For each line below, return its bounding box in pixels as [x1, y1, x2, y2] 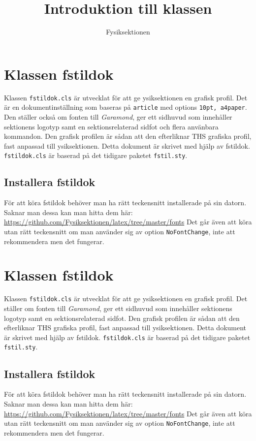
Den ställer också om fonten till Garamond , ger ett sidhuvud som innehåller [4, 111, 232, 122]
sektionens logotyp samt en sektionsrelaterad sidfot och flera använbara [4, 121, 219, 131]
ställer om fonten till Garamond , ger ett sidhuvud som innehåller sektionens [4, 303, 232, 314]
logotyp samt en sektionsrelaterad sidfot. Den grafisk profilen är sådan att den [4, 313, 240, 323]
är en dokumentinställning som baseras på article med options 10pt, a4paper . [4, 102, 247, 112]
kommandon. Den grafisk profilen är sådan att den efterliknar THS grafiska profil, [4, 131, 252, 141]
